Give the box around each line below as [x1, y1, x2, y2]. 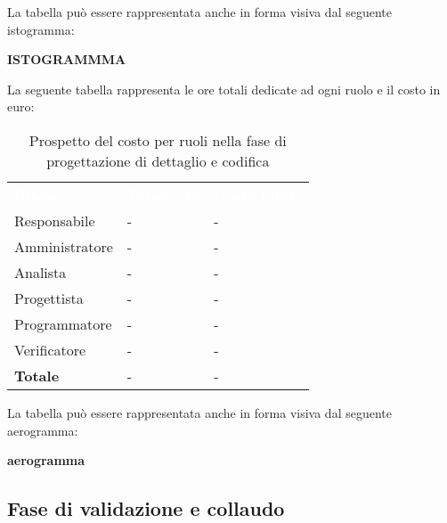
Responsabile [14, 209, 95, 231]
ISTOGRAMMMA [7, 50, 126, 69]
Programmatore [14, 313, 112, 334]
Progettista [14, 287, 84, 308]
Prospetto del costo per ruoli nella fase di [28, 129, 287, 151]
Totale [14, 364, 60, 386]
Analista [14, 261, 67, 282]
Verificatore [14, 339, 86, 360]
